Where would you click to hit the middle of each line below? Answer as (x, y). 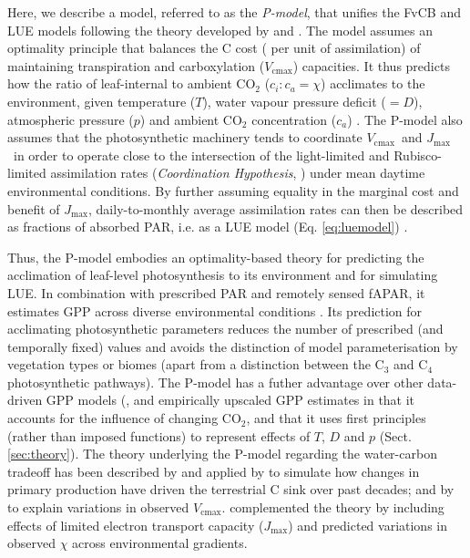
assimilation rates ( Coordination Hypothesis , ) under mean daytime (238, 173)
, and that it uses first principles (336, 418)
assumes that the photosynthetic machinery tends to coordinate (185, 137)
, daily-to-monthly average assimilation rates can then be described (276, 208)
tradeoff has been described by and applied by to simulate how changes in (214, 471)
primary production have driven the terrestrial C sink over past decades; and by (231, 489)
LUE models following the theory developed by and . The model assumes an (220, 30)
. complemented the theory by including (333, 507)
